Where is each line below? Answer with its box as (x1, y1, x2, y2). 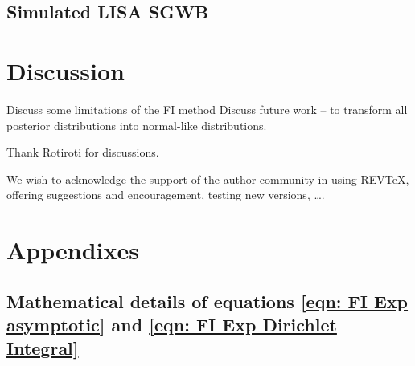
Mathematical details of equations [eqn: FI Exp (6, 288, 409, 313)
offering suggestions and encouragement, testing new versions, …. (6, 186, 325, 203)
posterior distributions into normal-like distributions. (6, 116, 267, 133)
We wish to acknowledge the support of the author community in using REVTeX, (6, 170, 409, 187)
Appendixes (6, 234, 139, 266)
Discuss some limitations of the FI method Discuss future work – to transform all (6, 100, 408, 117)
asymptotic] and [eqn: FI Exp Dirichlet (6, 312, 337, 337)
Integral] (6, 335, 79, 360)
